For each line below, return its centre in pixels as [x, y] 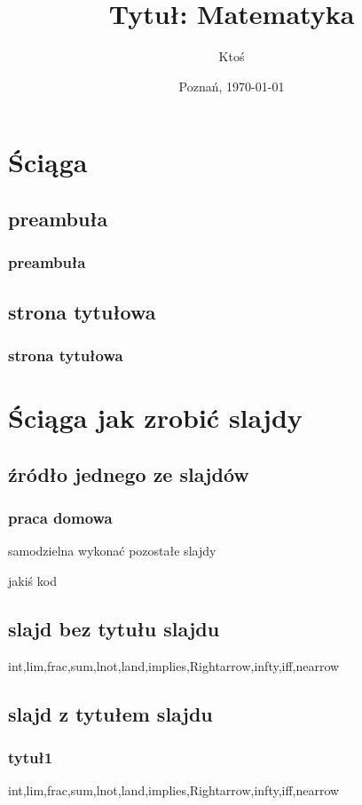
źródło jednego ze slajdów [129, 474]
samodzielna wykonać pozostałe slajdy [112, 551]
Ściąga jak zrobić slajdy [155, 417]
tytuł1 [31, 757]
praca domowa [60, 517]
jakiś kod [32, 580]
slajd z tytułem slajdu [110, 713]
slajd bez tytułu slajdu [114, 628]
